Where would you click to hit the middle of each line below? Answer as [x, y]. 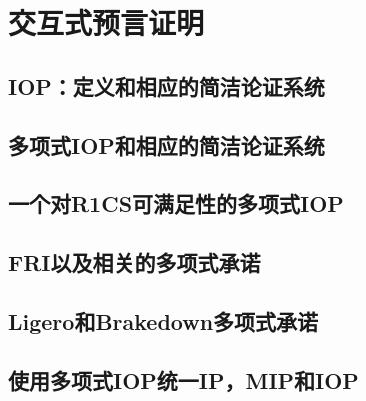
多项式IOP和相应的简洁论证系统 [166, 144]
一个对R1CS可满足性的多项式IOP [176, 203]
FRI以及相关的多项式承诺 [134, 262]
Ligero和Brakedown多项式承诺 [163, 320]
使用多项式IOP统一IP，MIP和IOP [183, 379]
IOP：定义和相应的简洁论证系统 [166, 85]
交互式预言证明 [106, 22]
